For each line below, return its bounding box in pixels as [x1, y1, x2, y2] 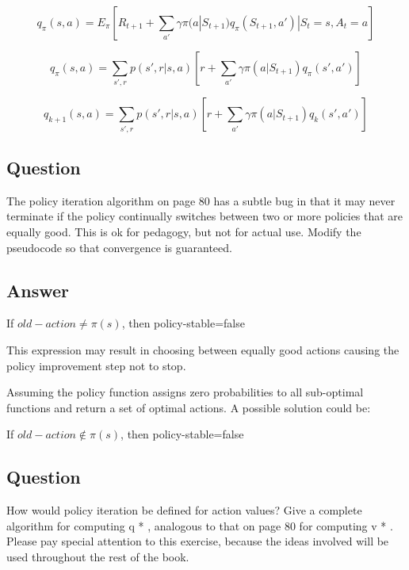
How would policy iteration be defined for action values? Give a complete [6, 502, 362, 518]
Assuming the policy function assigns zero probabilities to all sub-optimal [6, 384, 364, 400]
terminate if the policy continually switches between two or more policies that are [6, 208, 403, 224]
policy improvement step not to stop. [6, 357, 186, 373]
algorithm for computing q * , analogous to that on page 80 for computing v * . [6, 517, 393, 534]
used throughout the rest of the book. [6, 548, 189, 564]
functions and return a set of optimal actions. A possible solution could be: [6, 399, 371, 415]
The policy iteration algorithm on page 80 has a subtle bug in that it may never [6, 192, 396, 208]
